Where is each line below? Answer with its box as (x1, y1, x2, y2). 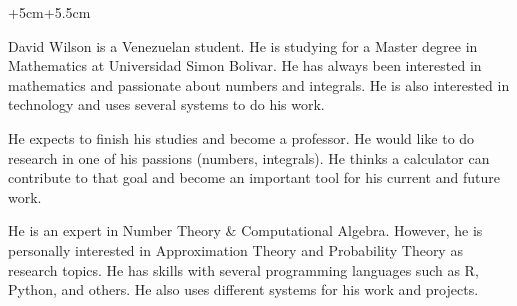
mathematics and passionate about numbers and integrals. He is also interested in (8, 74, 510, 95)
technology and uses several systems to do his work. (8, 94, 325, 115)
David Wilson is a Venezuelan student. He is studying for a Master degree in (8, 35, 478, 56)
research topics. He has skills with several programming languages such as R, (8, 259, 479, 280)
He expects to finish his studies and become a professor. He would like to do (8, 127, 475, 148)
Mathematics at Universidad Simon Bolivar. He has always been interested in (8, 55, 482, 76)
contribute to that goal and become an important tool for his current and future (8, 167, 500, 188)
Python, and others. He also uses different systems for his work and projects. (8, 279, 479, 300)
